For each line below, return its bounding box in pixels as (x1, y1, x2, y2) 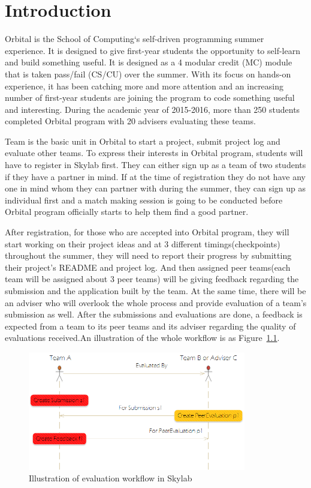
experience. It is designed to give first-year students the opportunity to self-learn (5, 44, 300, 56)
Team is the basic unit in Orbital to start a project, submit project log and (5, 134, 280, 147)
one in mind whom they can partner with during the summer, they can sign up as (5, 182, 306, 194)
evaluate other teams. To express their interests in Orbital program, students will (5, 146, 303, 159)
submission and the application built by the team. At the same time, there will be (5, 285, 306, 297)
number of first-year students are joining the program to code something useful (5, 91, 295, 104)
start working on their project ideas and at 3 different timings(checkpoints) (5, 237, 280, 250)
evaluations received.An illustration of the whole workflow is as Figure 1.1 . (5, 331, 280, 344)
